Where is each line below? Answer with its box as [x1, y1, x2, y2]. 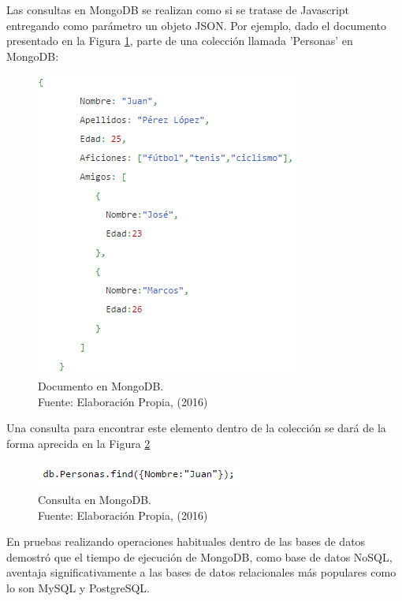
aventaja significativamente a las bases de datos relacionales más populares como [6, 564, 396, 580]
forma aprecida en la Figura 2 [6, 435, 151, 451]
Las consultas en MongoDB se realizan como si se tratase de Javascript [6, 2, 350, 17]
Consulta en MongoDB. [38, 491, 151, 507]
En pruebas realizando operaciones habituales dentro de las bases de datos [6, 533, 366, 550]
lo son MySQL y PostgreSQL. [6, 579, 151, 595]
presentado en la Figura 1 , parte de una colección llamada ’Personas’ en [6, 32, 353, 49]
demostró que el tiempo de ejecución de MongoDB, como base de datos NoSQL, [6, 548, 393, 565]
